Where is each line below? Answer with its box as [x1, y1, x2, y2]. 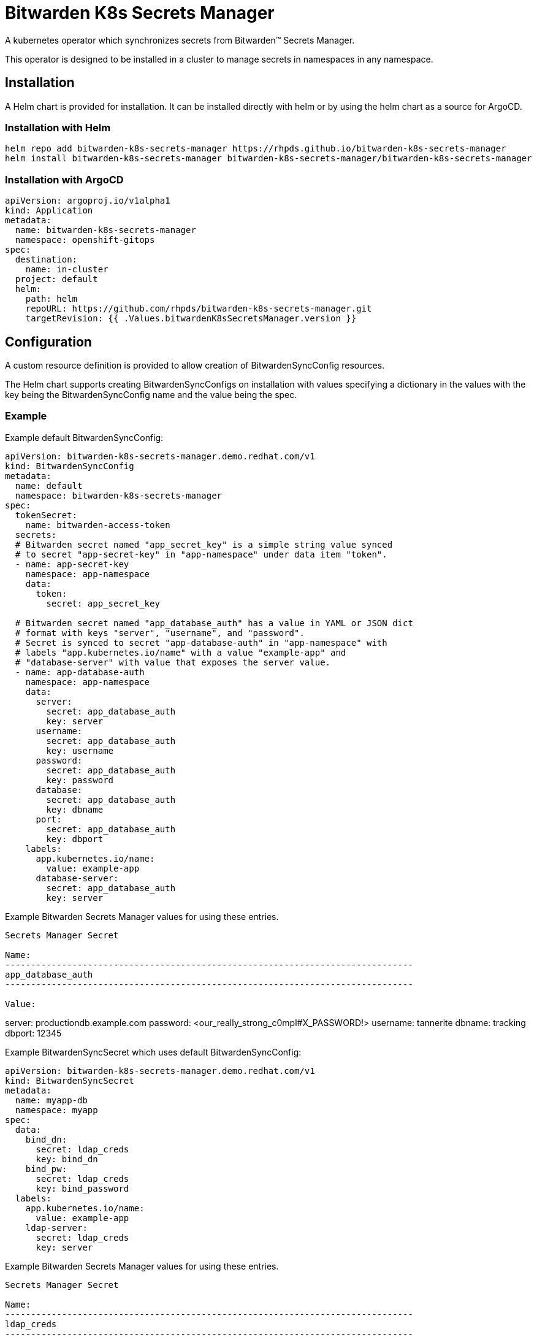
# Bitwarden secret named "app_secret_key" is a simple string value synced [15, 539, 393, 550]
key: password [46, 775, 114, 785]
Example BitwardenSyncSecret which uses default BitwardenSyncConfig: [5, 1046, 302, 1057]
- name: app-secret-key [15, 559, 129, 569]
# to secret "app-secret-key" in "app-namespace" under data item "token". [15, 549, 387, 559]
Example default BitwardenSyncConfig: [5, 432, 164, 443]
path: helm [25, 294, 78, 304]
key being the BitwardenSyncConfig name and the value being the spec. [5, 389, 297, 400]
